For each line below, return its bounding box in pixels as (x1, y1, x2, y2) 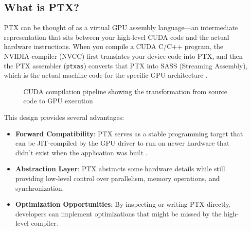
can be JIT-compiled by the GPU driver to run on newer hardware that (15, 138, 230, 148)
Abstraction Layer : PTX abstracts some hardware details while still (15, 164, 225, 174)
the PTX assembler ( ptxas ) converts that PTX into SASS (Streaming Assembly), (4, 60, 248, 70)
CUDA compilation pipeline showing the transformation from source (23, 86, 228, 96)
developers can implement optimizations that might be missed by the (15, 208, 222, 218)
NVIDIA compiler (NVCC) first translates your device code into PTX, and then (4, 50, 243, 61)
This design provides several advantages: (4, 112, 125, 122)
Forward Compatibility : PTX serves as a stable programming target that (15, 128, 243, 138)
